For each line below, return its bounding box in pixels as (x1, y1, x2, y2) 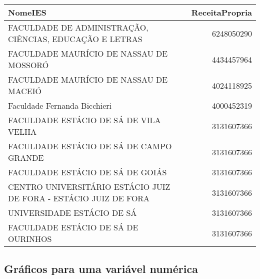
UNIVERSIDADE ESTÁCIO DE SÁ (8, 207, 137, 218)
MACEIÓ (8, 85, 41, 97)
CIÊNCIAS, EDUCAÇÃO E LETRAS (8, 33, 142, 45)
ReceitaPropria (191, 7, 252, 18)
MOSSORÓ (8, 59, 49, 71)
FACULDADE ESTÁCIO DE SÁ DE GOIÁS (8, 166, 167, 178)
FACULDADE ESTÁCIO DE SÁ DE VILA (8, 114, 161, 126)
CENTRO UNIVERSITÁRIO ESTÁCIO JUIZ (8, 181, 170, 192)
